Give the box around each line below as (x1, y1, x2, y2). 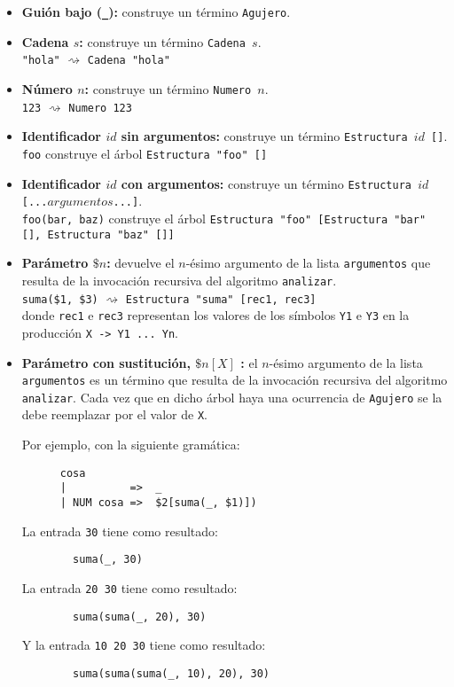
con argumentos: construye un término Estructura (121, 174, 411, 192)
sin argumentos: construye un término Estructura (121, 127, 408, 145)
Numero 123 (68, 101, 132, 114)
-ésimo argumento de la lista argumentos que (185, 254, 431, 272)
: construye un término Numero (84, 79, 252, 98)
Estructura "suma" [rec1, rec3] (125, 293, 317, 306)
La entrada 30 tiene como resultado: (21, 521, 218, 540)
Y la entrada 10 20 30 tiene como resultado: (21, 636, 266, 654)
